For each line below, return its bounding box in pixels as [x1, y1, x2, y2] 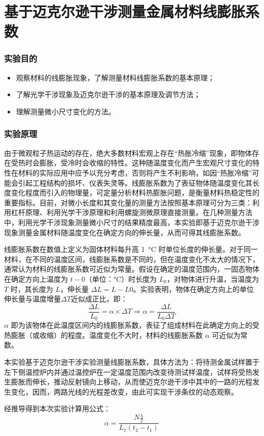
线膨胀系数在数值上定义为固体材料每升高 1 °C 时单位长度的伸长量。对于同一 [4, 244, 258, 254]
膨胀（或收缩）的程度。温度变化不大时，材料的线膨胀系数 [11, 329, 203, 340]
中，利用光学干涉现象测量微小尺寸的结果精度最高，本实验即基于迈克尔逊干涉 [4, 216, 259, 227]
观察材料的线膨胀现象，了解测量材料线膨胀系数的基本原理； [16, 72, 215, 82]
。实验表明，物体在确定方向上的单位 [133, 283, 254, 294]
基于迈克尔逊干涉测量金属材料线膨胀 [4, 1, 246, 22]
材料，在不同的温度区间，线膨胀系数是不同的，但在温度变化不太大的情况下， [4, 253, 259, 264]
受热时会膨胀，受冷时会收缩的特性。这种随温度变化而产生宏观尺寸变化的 [11, 157, 252, 168]
